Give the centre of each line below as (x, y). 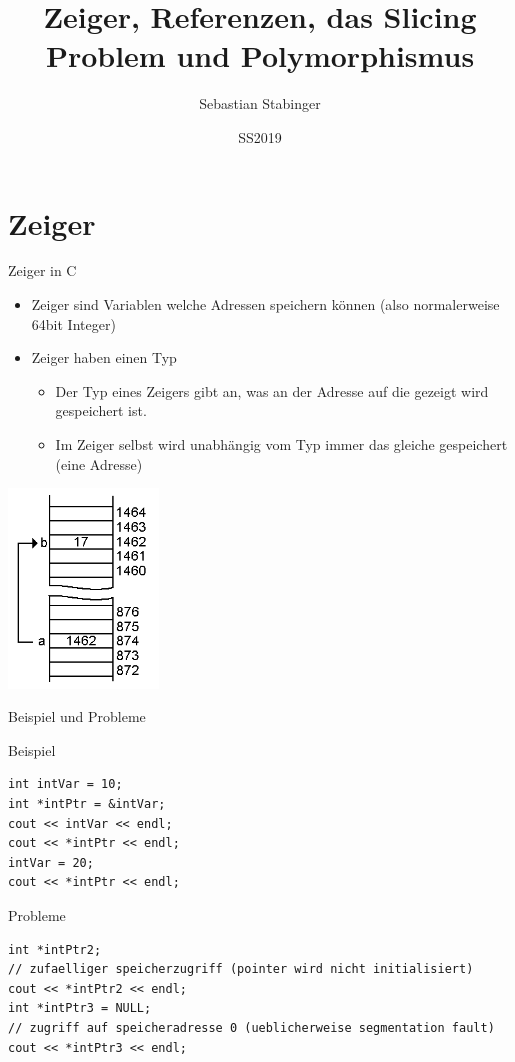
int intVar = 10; (65, 784)
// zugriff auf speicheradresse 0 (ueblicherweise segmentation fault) (251, 1028)
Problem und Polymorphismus (260, 55)
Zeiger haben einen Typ (104, 357)
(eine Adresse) (99, 463)
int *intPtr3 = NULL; (80, 1008)
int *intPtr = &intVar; (87, 804)
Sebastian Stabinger (260, 103)
